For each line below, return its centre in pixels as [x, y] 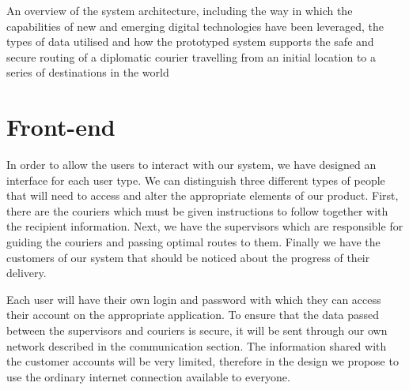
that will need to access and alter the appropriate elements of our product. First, [203, 195]
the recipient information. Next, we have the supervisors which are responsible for [205, 226]
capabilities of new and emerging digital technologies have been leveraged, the [195, 26]
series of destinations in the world [88, 72]
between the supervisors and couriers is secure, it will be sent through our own [197, 330]
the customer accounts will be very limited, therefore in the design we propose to [203, 361]
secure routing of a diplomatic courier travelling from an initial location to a [191, 56]
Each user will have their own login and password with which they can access [194, 299]
